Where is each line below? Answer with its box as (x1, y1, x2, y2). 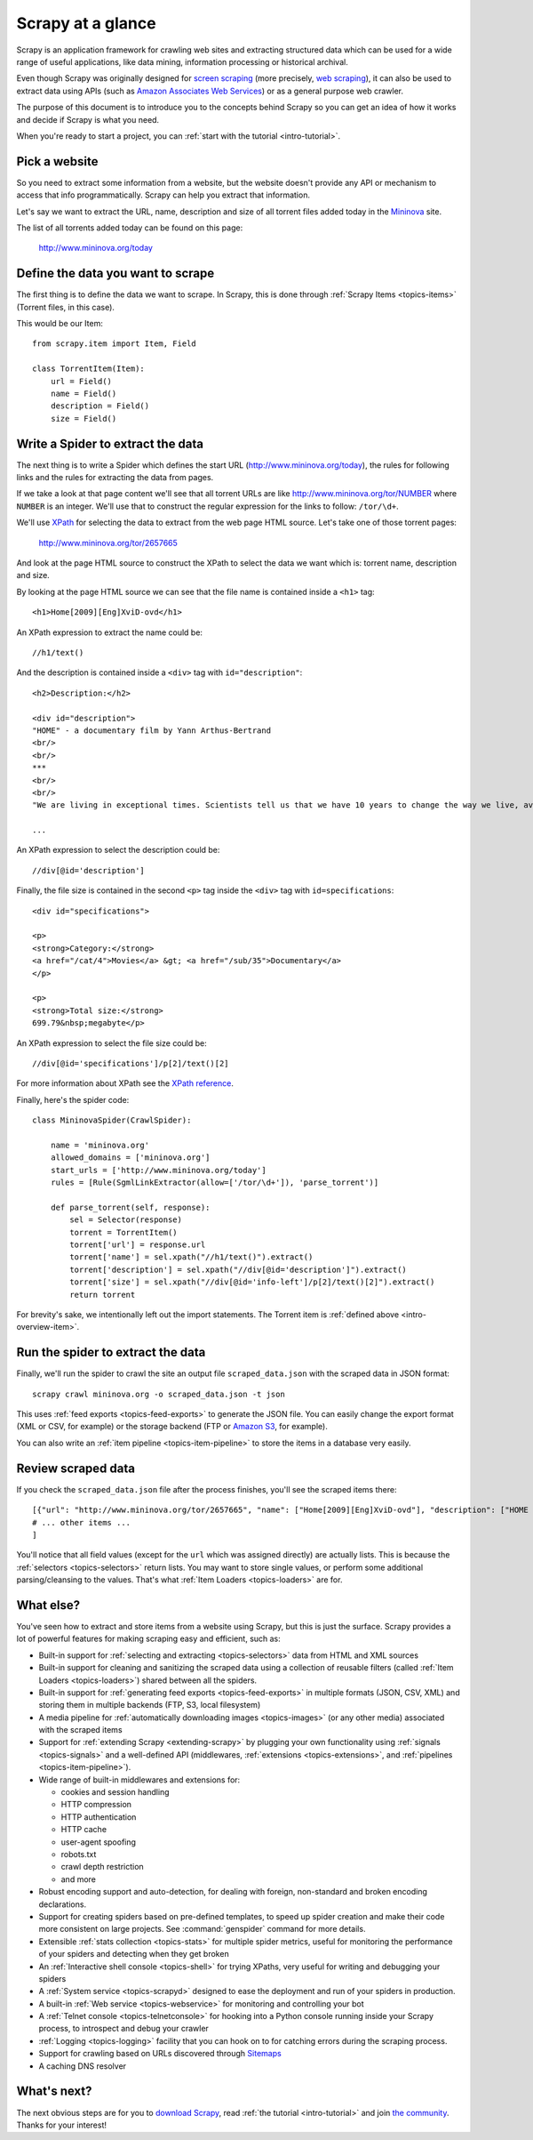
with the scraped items (38, 1725, 123, 1735)
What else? (16, 1597, 80, 1613)
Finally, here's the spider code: (16, 1094, 130, 1105)
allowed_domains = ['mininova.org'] (50, 1153, 211, 1163)
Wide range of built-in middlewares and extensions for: (38, 1774, 241, 1785)
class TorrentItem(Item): (32, 364, 146, 374)
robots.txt (60, 1849, 97, 1859)
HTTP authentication (60, 1811, 137, 1822)
